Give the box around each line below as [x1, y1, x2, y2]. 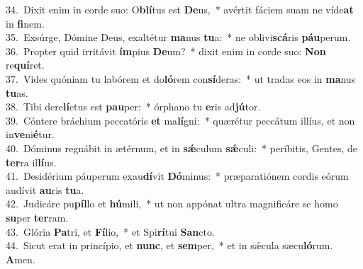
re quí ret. [6, 57, 45, 72]
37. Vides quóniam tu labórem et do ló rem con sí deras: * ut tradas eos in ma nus [6, 71, 356, 86]
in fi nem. [6, 16, 45, 30]
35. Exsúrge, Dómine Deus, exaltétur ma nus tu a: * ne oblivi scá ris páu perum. [6, 30, 351, 45]
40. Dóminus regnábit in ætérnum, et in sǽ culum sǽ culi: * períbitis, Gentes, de [6, 140, 357, 155]
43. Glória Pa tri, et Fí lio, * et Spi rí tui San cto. [6, 224, 215, 239]
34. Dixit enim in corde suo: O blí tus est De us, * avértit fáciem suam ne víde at [6, 2, 354, 16]
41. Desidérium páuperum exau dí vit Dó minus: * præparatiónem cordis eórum [6, 168, 349, 183]
